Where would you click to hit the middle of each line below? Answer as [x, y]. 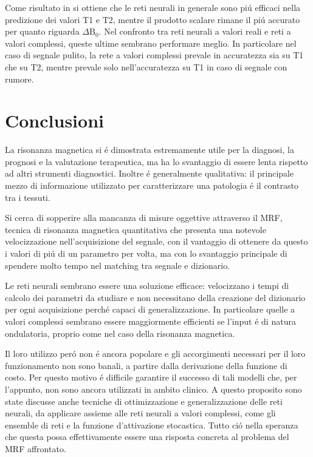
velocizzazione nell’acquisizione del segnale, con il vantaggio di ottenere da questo [156, 241]
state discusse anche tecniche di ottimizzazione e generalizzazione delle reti [144, 401]
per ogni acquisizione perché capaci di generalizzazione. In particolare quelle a [150, 309]
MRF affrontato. [36, 448]
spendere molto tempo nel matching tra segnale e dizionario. [118, 265]
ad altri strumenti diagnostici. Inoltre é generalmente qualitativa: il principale [150, 173]
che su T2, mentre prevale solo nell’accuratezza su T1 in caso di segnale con [146, 66]
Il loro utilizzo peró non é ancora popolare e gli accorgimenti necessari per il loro [155, 354]
